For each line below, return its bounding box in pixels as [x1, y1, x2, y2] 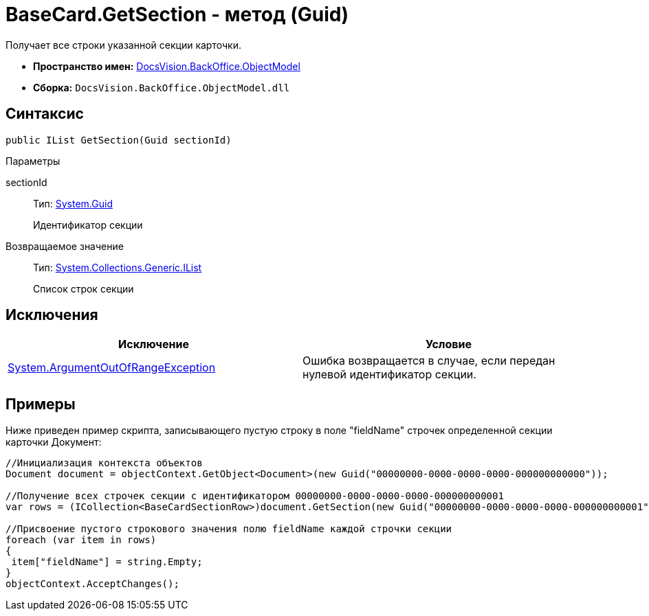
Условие [426, 337, 472, 352]
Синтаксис [5, 105, 84, 123]
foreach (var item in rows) [5, 534, 157, 546]
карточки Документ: [5, 436, 102, 448]
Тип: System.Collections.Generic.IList [33, 261, 202, 273]
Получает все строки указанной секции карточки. [5, 38, 241, 51]
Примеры [5, 395, 76, 413]
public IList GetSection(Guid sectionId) [5, 134, 232, 146]
